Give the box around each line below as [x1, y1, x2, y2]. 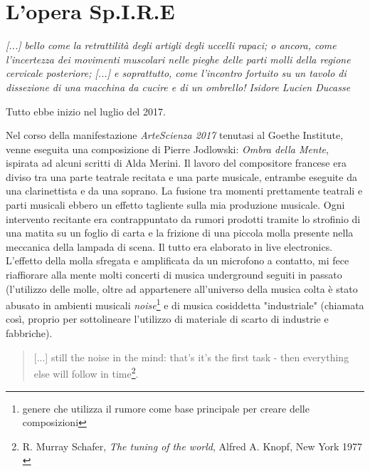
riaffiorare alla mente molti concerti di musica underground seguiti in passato [6, 267, 342, 282]
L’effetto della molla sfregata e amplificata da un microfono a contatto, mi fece [6, 253, 349, 268]
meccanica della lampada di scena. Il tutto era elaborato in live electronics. [6, 239, 333, 254]
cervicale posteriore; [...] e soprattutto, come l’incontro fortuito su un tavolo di [6, 66, 347, 81]
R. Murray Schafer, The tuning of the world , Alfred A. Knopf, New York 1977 [22, 438, 363, 453]
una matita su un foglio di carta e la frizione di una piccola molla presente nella [6, 225, 354, 240]
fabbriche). [6, 326, 53, 341]
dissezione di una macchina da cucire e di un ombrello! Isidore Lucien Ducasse [6, 79, 351, 94]
